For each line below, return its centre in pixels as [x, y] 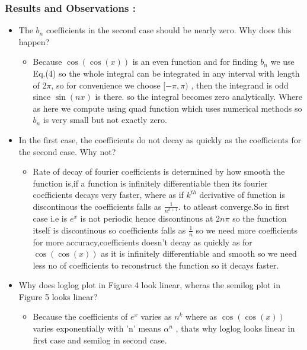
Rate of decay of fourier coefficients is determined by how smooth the [159, 171]
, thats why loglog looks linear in [235, 328]
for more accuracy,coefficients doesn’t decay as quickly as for [143, 242]
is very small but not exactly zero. [105, 120]
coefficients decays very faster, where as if [108, 195]
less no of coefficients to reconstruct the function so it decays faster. [156, 265]
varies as [156, 316]
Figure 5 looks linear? [58, 296]
